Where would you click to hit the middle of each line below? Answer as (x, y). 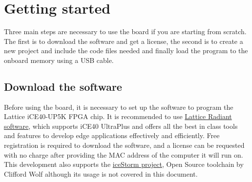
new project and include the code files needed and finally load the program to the (126, 51)
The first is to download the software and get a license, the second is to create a (124, 41)
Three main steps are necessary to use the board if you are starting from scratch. (125, 31)
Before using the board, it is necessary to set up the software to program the (119, 107)
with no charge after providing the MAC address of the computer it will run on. (124, 154)
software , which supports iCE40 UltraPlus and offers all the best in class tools (121, 126)
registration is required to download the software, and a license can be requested (124, 145)
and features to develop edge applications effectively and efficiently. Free (112, 135)
